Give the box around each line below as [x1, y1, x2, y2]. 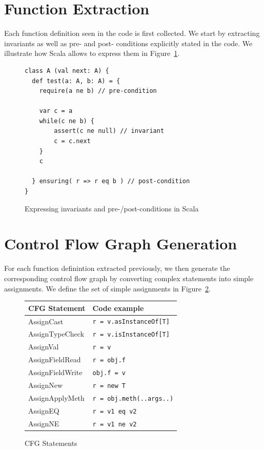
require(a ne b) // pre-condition [39, 87, 157, 95]
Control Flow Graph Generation [4, 233, 237, 254]
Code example [92, 302, 144, 313]
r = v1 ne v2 [92, 420, 137, 428]
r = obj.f [92, 357, 126, 364]
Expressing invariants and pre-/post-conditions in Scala [25, 203, 199, 213]
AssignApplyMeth [28, 392, 85, 403]
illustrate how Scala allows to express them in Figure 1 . [4, 48, 180, 58]
